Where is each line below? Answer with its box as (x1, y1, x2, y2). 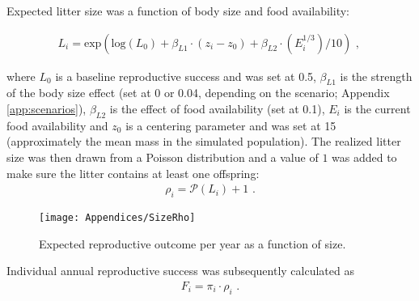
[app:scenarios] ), (6, 100, 87, 117)
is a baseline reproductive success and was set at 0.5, (55, 67, 316, 84)
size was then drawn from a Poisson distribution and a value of (6, 149, 319, 165)
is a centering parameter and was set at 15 (125, 117, 336, 134)
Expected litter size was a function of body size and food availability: (6, 2, 349, 19)
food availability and (6, 117, 108, 134)
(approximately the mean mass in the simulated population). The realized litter (6, 133, 401, 150)
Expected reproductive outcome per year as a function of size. (39, 235, 346, 252)
